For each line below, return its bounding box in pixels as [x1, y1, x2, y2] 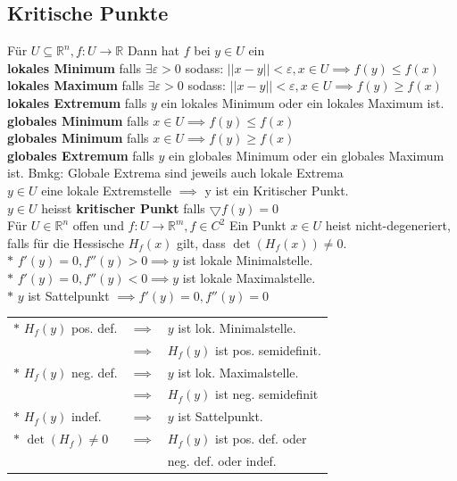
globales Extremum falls [7, 145, 154, 164]
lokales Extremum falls [7, 93, 147, 112]
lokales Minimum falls [7, 58, 142, 77]
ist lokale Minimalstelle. [182, 251, 313, 270]
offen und [72, 216, 124, 235]
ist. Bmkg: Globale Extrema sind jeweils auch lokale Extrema [7, 163, 344, 182]
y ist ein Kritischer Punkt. [204, 180, 349, 199]
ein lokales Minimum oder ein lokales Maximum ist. [161, 93, 445, 112]
